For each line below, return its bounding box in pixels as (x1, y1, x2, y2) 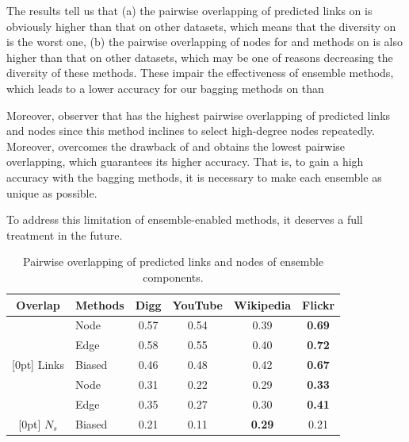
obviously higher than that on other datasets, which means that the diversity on (6, 17, 396, 34)
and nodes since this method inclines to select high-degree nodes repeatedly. (6, 122, 375, 139)
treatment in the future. (6, 226, 123, 243)
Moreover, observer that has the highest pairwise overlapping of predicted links (6, 106, 391, 123)
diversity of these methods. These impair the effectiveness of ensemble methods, (6, 64, 394, 81)
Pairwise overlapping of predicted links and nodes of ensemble (23, 253, 324, 270)
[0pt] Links (12, 356, 65, 373)
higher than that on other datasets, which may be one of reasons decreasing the (6, 48, 393, 65)
